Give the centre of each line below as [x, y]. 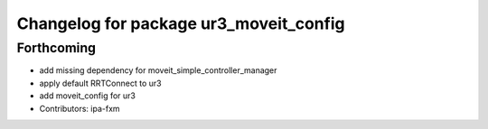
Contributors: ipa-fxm [80, 108]
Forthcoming [56, 48]
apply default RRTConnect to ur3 [100, 83]
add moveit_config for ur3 [87, 96]
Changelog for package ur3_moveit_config [181, 23]
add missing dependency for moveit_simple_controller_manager [158, 70]
